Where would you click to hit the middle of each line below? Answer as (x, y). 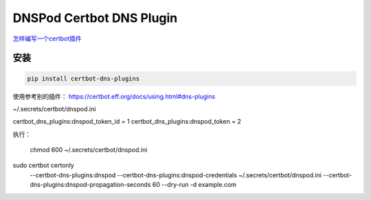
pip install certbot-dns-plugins (83, 78)
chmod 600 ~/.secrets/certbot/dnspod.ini (89, 150)
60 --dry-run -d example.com (194, 185)
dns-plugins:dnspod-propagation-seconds (90, 185)
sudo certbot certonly (44, 166)
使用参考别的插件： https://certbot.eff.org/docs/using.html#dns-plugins (114, 96)
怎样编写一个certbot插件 (47, 38)
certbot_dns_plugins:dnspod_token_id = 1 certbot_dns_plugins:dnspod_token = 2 (127, 122)
